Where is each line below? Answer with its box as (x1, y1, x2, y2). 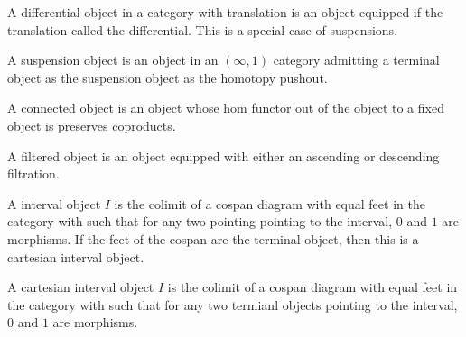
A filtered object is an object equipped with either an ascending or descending (7, 146, 440, 165)
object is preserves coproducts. (7, 115, 176, 134)
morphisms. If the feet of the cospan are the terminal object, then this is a (7, 229, 419, 248)
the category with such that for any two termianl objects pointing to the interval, (7, 295, 458, 314)
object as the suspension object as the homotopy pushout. (7, 68, 328, 87)
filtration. (7, 164, 60, 183)
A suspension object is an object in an (7, 50, 219, 69)
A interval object (7, 194, 101, 213)
